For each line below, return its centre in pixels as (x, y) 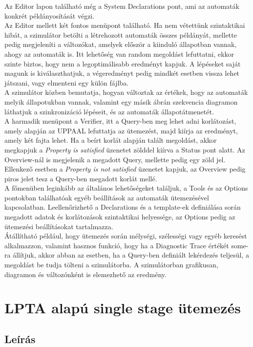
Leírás (20, 338)
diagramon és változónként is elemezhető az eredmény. (85, 274)
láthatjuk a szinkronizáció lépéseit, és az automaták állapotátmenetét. (109, 111)
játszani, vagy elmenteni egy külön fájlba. (67, 82)
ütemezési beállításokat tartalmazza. (59, 226)
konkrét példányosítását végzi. (50, 15)
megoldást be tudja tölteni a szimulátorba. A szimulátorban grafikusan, (111, 265)
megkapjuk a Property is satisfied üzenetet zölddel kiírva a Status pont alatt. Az (125, 149)
